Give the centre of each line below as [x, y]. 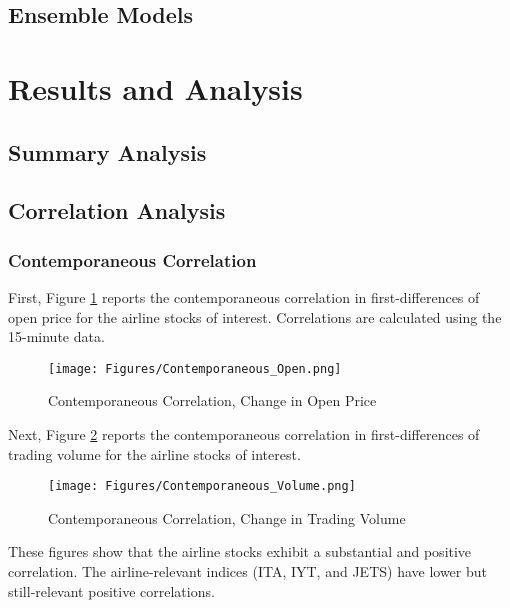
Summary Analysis [107, 151]
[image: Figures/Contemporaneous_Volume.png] [202, 486]
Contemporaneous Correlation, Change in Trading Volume [227, 517]
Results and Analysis [155, 87]
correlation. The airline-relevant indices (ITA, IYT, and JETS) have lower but [247, 571]
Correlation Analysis [117, 210]
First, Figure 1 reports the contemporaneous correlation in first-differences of [244, 296]
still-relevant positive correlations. [111, 590]
